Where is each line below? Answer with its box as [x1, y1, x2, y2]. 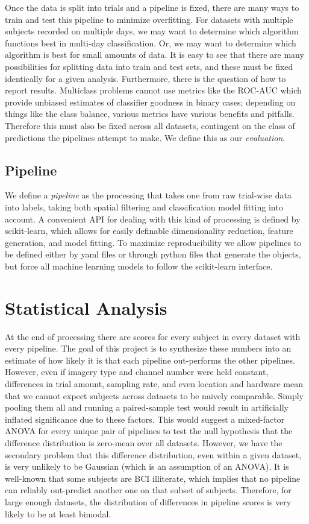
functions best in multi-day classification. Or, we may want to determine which [5, 36, 296, 49]
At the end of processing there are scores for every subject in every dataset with [5, 330, 301, 342]
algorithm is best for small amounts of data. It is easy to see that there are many [5, 48, 304, 61]
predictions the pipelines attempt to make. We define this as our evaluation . [5, 131, 286, 144]
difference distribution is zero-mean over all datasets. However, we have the [5, 436, 282, 449]
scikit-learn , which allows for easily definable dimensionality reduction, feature [5, 224, 293, 237]
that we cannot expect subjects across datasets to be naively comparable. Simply [5, 389, 304, 402]
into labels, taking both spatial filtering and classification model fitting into [5, 200, 283, 213]
